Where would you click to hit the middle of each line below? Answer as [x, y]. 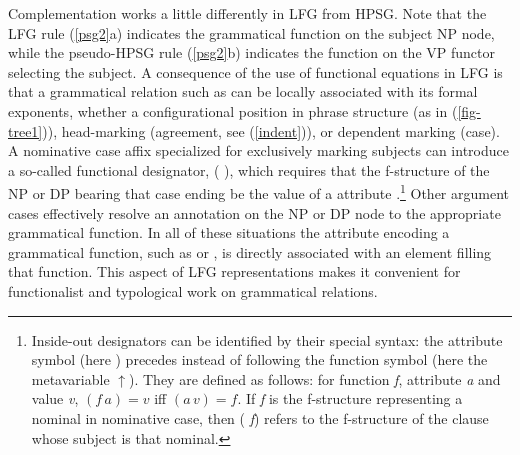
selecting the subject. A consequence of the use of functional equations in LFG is [255, 71]
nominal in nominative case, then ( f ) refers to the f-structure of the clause [260, 417]
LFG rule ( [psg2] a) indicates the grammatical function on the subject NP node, [251, 32]
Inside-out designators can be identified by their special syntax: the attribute [267, 339]
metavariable [70, 378]
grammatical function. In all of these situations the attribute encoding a [229, 232]
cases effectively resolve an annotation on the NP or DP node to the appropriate [254, 212]
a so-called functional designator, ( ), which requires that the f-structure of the [249, 169]
